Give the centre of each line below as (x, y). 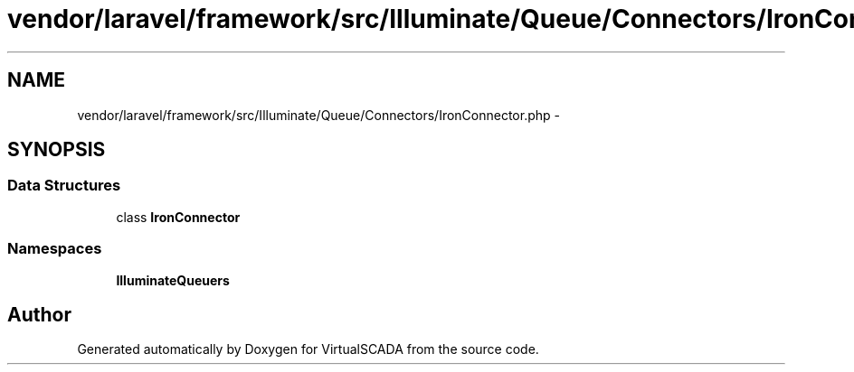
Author (39, 314)
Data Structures (64, 186)
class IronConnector (178, 217)
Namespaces (55, 249)
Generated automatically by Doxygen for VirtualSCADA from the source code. (308, 349)
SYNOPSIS (57, 150)
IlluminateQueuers (173, 280)
